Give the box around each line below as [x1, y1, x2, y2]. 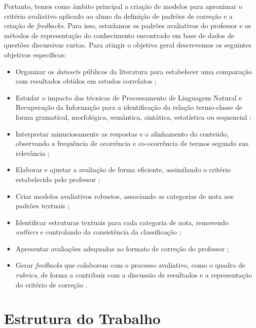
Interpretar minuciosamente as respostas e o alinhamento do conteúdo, [15, 128, 229, 139]
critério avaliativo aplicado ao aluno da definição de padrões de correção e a [4, 10, 233, 21]
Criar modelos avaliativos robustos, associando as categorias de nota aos [15, 190, 234, 201]
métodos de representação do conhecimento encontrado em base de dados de [4, 30, 235, 40]
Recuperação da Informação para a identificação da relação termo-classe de [15, 102, 243, 112]
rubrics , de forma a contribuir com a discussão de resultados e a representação [15, 270, 252, 280]
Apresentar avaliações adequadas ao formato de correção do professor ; [15, 243, 229, 253]
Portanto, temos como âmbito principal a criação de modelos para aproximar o [4, 1, 242, 11]
